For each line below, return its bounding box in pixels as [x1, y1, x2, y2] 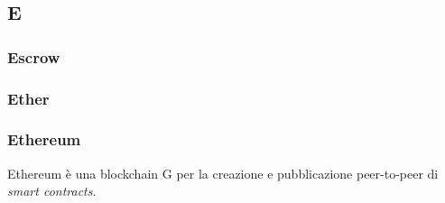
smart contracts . [7, 181, 97, 200]
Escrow [7, 45, 60, 68]
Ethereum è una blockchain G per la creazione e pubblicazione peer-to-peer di [7, 163, 439, 182]
